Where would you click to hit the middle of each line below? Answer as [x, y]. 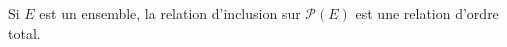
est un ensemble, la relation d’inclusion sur [170, 13]
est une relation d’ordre [427, 13]
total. [24, 32]
